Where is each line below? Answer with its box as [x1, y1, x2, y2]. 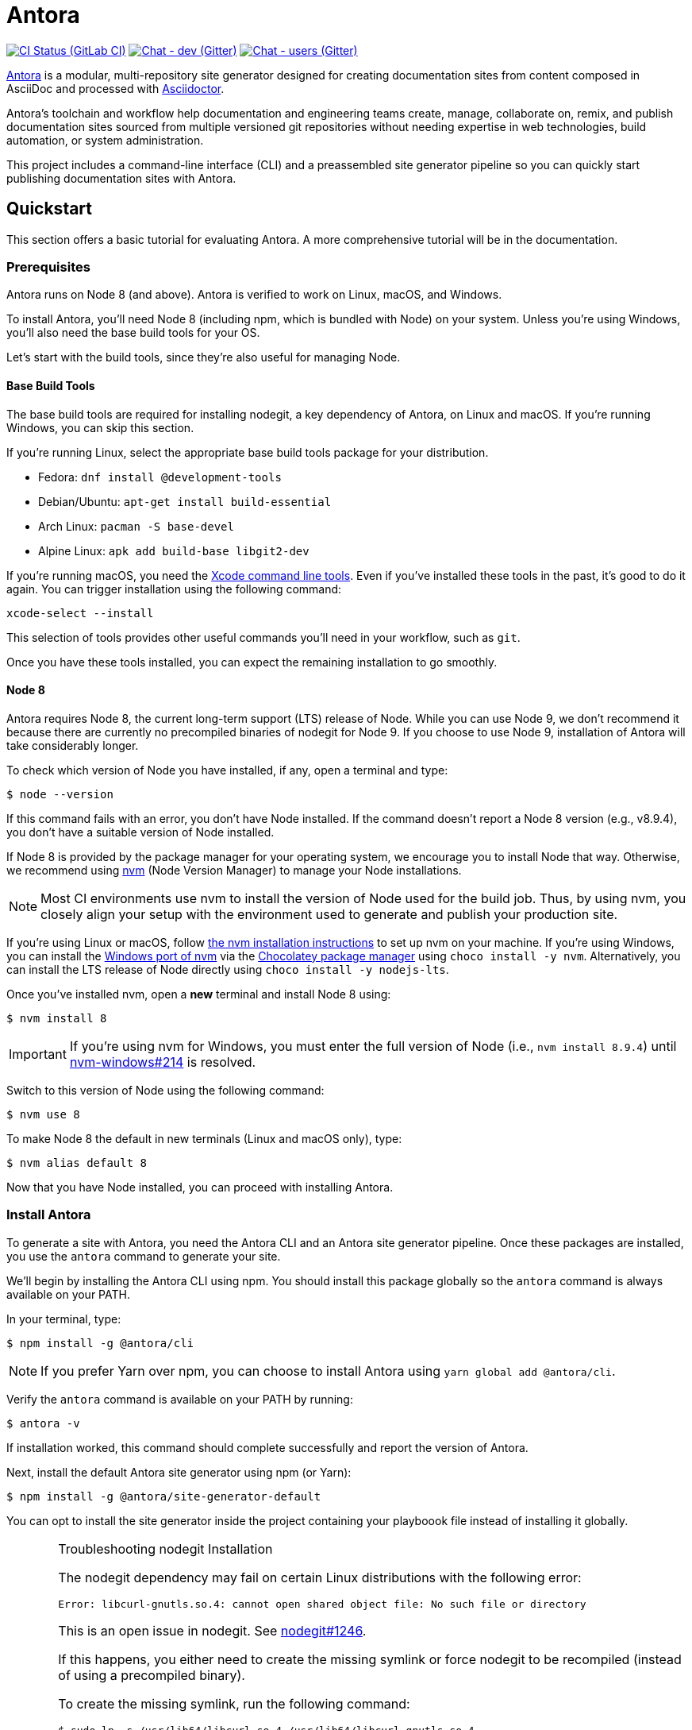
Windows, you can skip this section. [6, 420, 194, 434]
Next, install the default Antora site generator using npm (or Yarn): [6, 1465, 352, 1479]
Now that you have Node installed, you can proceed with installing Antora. [6, 1180, 394, 1194]
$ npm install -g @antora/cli [6, 1336, 194, 1350]
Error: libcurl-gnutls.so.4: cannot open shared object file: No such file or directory [58, 1597, 586, 1610]
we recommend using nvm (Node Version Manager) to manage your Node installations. [6, 863, 462, 877]
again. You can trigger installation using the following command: [6, 581, 342, 596]
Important [9, 1045, 67, 1062]
